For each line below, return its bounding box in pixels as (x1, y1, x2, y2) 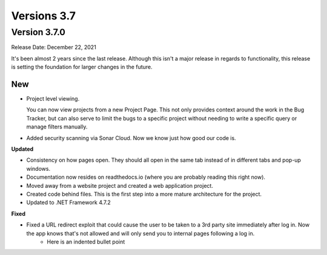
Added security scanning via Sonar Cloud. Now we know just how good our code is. (26, 134, 236, 142)
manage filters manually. (26, 123, 88, 130)
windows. (26, 165, 51, 172)
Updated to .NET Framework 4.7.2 (26, 199, 111, 206)
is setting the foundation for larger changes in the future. (11, 64, 153, 71)
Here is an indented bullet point (47, 238, 125, 245)
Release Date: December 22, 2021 (11, 44, 96, 51)
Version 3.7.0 (11, 27, 66, 38)
